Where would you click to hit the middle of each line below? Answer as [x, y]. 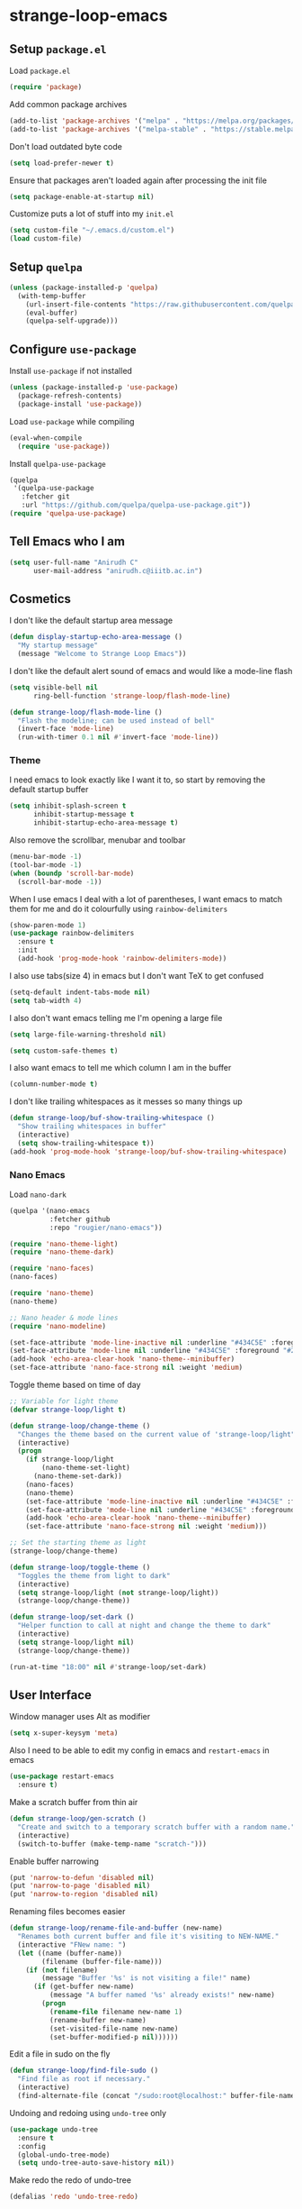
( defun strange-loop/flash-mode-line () [86, 712]
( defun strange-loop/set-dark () [72, 1617]
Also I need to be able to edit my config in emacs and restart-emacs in [139, 1750]
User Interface [51, 1695]
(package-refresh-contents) [70, 396]
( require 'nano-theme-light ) [64, 1244]
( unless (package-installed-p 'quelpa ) [84, 288]
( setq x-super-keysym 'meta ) [64, 1733]
